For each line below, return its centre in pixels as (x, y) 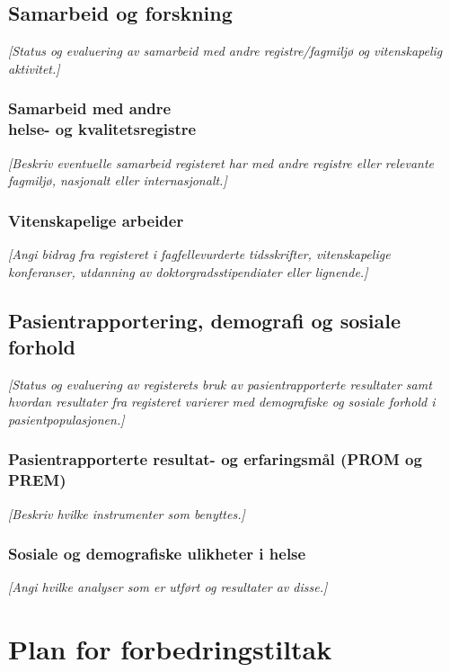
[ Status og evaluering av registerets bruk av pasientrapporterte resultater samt (220, 384)
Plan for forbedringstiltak (170, 649)
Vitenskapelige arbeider (96, 220)
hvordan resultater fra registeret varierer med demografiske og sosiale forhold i (222, 402)
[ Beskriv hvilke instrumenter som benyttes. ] (127, 513)
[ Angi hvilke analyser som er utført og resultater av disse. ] (168, 587)
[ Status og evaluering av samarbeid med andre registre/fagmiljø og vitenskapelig (225, 51)
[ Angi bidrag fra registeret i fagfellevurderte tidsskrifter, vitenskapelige (199, 253)
